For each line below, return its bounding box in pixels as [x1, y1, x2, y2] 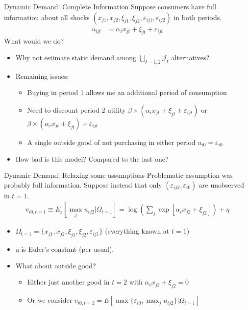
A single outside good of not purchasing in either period [27, 137, 196, 147]
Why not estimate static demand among [15, 52, 137, 63]
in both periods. [174, 12, 222, 22]
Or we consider [27, 295, 73, 305]
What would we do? [4, 36, 64, 46]
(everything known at [105, 226, 170, 236]
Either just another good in [27, 277, 110, 287]
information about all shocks [4, 12, 90, 22]
